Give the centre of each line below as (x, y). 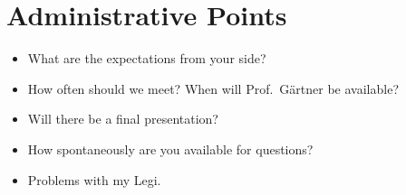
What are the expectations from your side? (147, 58)
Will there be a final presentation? (123, 119)
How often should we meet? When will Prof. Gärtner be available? (213, 88)
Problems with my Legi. (94, 179)
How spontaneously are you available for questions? (170, 149)
